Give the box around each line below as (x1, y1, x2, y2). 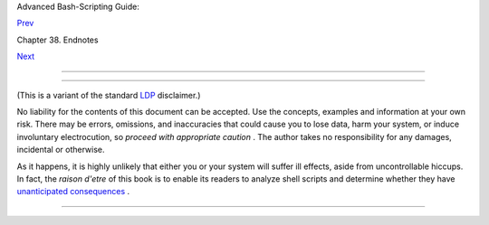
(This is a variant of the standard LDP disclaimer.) (16, 89, 201, 100)
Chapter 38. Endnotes (16, 34, 99, 45)
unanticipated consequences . (16, 186, 130, 197)
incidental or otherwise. (16, 145, 105, 155)
